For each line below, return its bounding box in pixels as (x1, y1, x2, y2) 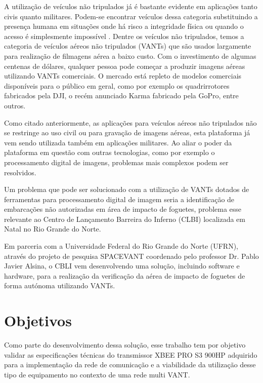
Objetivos (4, 310, 72, 331)
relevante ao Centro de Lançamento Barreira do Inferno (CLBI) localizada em (4, 213, 245, 224)
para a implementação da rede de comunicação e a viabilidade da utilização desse (4, 359, 256, 370)
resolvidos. (4, 167, 36, 177)
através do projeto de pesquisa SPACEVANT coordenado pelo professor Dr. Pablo (4, 250, 259, 261)
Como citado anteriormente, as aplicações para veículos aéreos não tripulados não (4, 117, 257, 128)
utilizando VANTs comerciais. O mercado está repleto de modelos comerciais (4, 70, 242, 81)
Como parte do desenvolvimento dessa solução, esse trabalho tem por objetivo (4, 339, 246, 350)
